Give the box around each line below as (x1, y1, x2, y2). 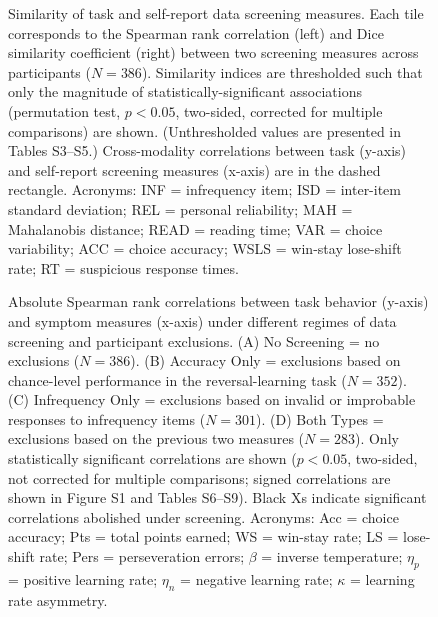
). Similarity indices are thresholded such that (141, 61, 423, 82)
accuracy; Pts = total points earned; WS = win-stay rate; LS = (8, 526, 399, 547)
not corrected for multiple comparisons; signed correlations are (8, 467, 391, 488)
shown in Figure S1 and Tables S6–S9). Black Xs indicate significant (8, 487, 427, 508)
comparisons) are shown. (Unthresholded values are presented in (8, 120, 402, 141)
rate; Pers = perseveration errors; (39, 546, 245, 567)
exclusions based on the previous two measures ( (8, 428, 305, 449)
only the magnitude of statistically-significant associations (8, 81, 362, 102)
